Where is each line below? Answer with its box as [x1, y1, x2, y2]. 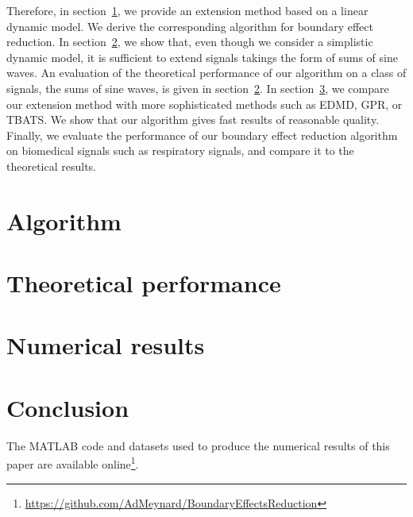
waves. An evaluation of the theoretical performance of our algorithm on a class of [6, 64, 407, 81]
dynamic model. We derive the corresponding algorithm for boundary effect [6, 17, 373, 34]
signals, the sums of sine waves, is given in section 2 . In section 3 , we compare [6, 79, 389, 96]
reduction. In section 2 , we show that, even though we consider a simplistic [6, 33, 373, 50]
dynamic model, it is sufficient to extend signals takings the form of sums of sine [6, 48, 398, 65]
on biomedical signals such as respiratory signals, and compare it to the [6, 142, 354, 159]
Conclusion [6, 391, 129, 423]
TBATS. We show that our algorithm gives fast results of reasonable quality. [6, 111, 380, 128]
